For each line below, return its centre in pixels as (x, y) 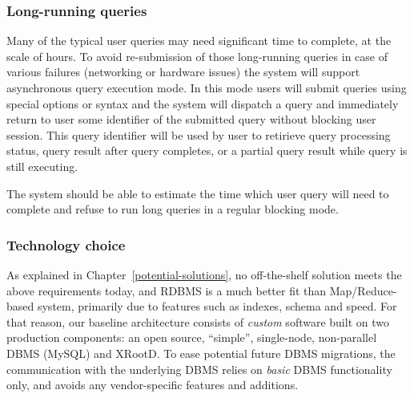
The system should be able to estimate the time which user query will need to (198, 193)
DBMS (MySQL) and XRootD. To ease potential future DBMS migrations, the (201, 353)
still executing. (42, 166)
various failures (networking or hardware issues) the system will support (183, 72)
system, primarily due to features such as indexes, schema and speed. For (217, 306)
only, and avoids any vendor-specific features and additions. (153, 385)
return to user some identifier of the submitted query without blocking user (191, 119)
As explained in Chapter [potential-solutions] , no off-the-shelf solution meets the (204, 274)
